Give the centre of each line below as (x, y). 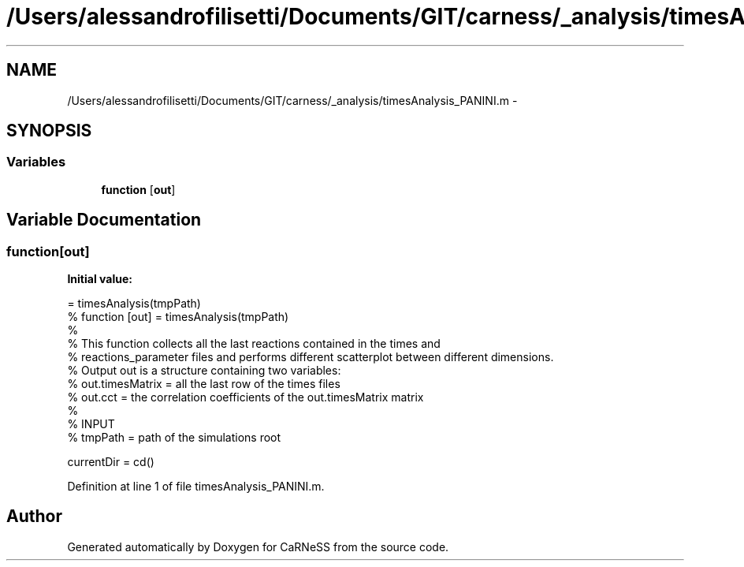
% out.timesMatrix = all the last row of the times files (204, 384)
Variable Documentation (104, 220)
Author (34, 517)
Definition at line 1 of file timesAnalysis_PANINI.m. (196, 487)
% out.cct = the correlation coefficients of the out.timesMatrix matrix (246, 397)
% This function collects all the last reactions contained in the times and (254, 344)
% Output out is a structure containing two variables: (204, 371)
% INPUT (91, 424)
